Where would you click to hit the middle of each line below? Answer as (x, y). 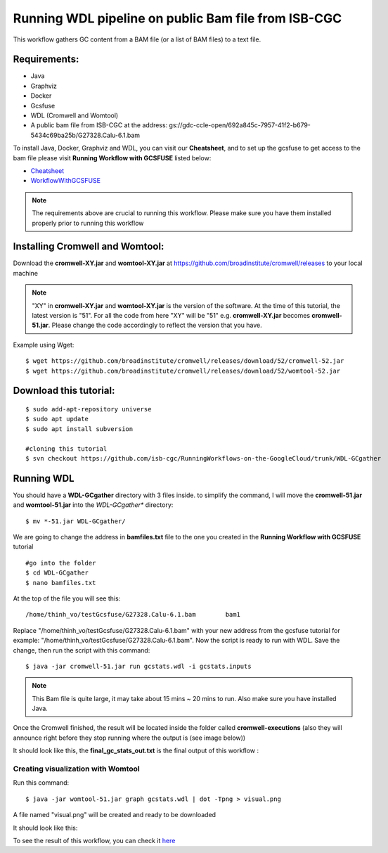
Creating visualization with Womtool (76, 769)
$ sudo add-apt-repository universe (89, 409)
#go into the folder (61, 563)
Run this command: (41, 783)
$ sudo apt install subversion (79, 429)
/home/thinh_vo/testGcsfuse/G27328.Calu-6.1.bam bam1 (133, 615)
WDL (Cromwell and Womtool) (75, 115)
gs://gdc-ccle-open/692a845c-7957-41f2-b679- (240, 125)
